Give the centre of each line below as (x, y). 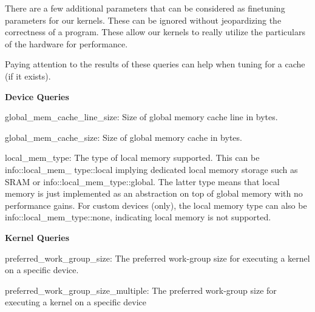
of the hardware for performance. (66, 43)
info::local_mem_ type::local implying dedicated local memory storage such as (151, 169)
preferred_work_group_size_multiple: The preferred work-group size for (141, 290)
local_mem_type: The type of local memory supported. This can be (132, 158)
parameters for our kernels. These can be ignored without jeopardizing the (143, 20)
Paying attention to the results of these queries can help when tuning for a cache (155, 64)
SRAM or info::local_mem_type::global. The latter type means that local (142, 181)
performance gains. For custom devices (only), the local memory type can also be (156, 205)
